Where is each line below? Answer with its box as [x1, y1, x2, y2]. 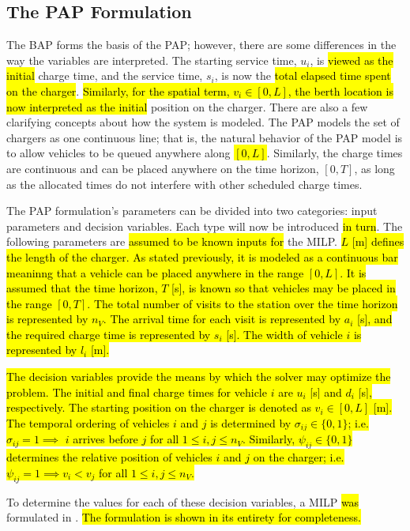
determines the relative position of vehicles [6, 449, 213, 465]
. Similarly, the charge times [266, 145, 403, 161]
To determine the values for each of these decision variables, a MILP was [6, 493, 359, 510]
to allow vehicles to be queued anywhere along [6, 145, 231, 161]
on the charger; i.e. [253, 449, 344, 465]
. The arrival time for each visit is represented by [103, 311, 341, 327]
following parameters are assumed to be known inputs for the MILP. [6, 233, 337, 250]
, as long [354, 160, 395, 176]
